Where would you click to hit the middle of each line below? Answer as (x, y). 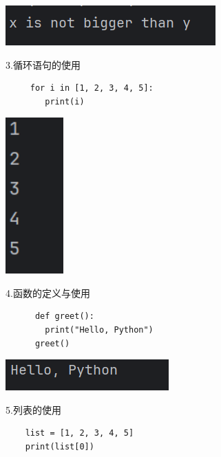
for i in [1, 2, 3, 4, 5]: (92, 88)
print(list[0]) (60, 446)
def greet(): (64, 316)
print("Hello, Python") (99, 330)
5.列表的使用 (33, 409)
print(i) (65, 101)
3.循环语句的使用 (43, 64)
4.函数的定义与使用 (48, 292)
